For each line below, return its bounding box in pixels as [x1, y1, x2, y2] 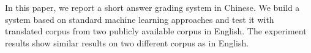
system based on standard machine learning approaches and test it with [5, 13, 274, 25]
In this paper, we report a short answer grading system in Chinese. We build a [5, 1, 300, 13]
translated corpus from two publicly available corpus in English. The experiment [5, 25, 307, 37]
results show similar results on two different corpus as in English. [5, 36, 249, 49]
